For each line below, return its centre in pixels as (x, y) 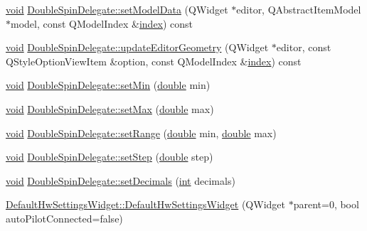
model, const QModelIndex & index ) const (102, 23)
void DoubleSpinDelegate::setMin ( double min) (108, 85)
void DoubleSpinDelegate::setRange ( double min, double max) (141, 133)
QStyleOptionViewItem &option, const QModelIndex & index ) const (154, 61)
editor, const (304, 47)
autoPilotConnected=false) (64, 218)
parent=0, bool (326, 204)
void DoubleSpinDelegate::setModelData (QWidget (117, 9)
